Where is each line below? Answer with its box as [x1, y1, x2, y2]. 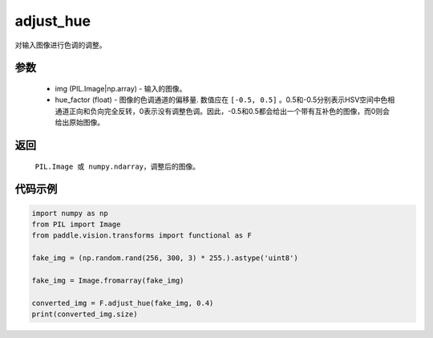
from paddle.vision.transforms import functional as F [31, 231, 252, 240]
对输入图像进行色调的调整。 [14, 40, 107, 50]
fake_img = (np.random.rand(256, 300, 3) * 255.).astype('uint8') [31, 254, 298, 263]
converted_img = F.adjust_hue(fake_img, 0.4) [31, 298, 214, 307]
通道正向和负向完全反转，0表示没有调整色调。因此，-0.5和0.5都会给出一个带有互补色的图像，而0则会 [55, 106, 391, 116]
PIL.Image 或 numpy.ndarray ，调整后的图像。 [34, 161, 200, 171]
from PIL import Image [31, 219, 121, 229]
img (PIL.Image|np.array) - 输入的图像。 [55, 83, 187, 93]
